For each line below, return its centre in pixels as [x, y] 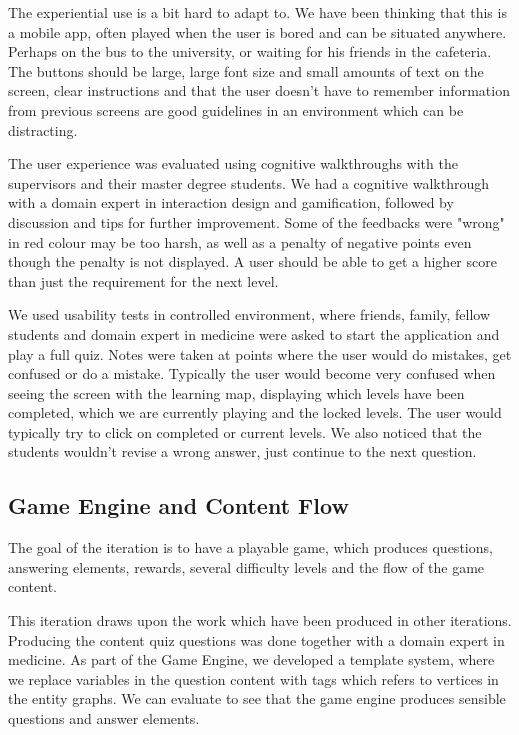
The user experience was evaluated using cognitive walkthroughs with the [233, 163]
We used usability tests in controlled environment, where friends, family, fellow [249, 314]
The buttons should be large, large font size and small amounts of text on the [246, 70]
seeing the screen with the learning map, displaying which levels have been [236, 392]
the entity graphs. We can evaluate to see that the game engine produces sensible [257, 698]
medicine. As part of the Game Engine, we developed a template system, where [251, 659]
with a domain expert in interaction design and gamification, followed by [231, 202]
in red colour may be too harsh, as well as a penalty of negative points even [240, 241]
